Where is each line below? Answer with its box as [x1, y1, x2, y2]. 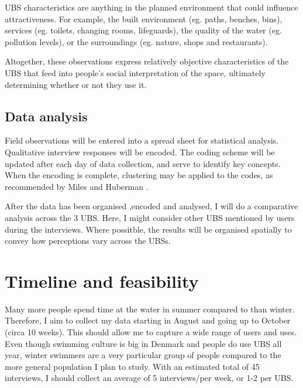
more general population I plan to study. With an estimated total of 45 [5, 360, 260, 372]
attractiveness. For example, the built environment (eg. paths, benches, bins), [5, 12, 283, 25]
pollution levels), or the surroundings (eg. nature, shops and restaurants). [5, 35, 268, 47]
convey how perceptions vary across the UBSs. [5, 234, 171, 247]
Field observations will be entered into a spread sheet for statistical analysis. [5, 134, 279, 147]
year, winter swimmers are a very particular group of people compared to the [5, 349, 281, 361]
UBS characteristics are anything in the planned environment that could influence [5, 1, 298, 13]
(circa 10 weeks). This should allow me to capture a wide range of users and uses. [5, 326, 297, 338]
